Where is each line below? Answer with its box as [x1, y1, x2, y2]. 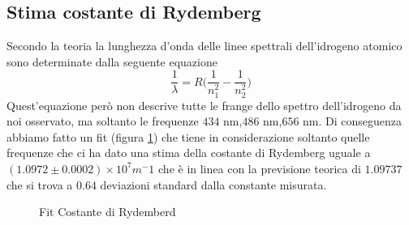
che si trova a [6, 176, 73, 193]
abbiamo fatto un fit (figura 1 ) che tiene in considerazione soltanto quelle [6, 128, 370, 145]
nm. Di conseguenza [303, 112, 403, 129]
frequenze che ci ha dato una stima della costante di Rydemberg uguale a [6, 144, 371, 161]
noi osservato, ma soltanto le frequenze [6, 112, 199, 129]
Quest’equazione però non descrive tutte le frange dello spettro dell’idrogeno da [6, 96, 402, 113]
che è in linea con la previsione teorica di [158, 159, 361, 176]
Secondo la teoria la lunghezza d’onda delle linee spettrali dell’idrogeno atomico [6, 37, 403, 54]
